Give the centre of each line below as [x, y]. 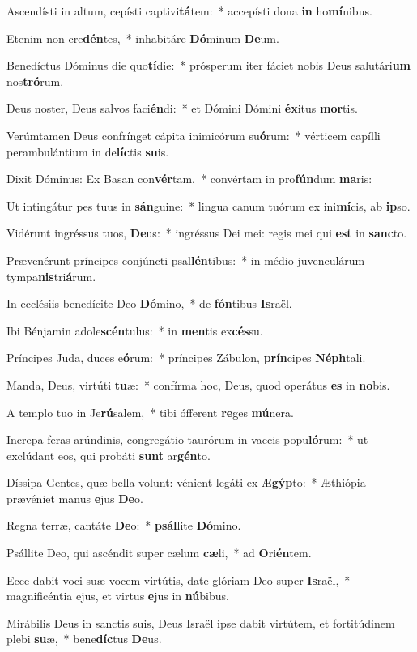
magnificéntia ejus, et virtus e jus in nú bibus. [118, 596]
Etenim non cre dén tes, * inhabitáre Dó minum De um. [143, 38]
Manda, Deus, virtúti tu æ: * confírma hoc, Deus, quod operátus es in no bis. [198, 384]
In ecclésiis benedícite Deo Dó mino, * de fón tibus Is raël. [149, 303]
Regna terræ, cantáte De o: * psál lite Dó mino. [124, 525]
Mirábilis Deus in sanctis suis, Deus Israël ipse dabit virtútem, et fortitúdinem [201, 622]
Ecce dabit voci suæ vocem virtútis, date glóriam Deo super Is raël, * [179, 580]
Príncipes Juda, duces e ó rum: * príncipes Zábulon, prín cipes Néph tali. [186, 358]
